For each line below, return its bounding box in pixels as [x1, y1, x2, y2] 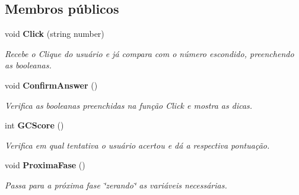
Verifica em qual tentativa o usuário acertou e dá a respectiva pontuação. [5, 139, 270, 151]
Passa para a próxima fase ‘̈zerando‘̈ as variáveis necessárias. [5, 178, 227, 191]
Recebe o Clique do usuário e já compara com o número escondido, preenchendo [5, 47, 294, 59]
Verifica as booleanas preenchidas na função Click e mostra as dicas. [5, 99, 253, 111]
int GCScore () [5, 119, 64, 131]
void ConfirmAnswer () [5, 78, 98, 91]
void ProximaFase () [5, 159, 85, 171]
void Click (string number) [5, 27, 104, 40]
